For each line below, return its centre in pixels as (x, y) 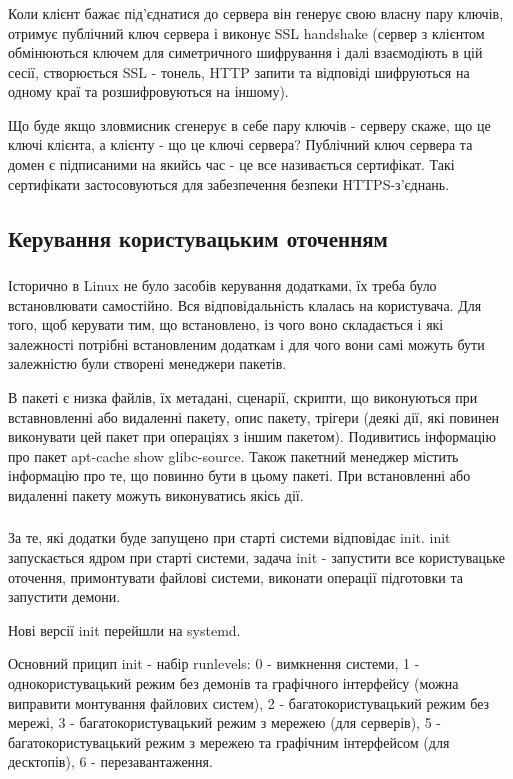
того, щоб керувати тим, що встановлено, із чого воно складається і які (226, 324)
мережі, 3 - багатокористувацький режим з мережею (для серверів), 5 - (224, 722)
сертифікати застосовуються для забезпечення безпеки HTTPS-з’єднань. (229, 183)
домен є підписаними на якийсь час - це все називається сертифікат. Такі (231, 164)
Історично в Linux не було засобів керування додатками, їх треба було (222, 284)
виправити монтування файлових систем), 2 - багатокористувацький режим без (249, 702)
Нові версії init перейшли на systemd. (124, 629)
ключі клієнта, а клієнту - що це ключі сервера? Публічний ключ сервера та (240, 144)
